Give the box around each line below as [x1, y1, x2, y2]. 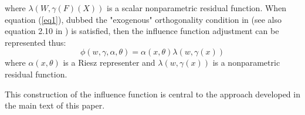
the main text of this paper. [5, 99, 105, 111]
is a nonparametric [212, 56, 280, 69]
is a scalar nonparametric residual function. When [107, 2, 287, 13]
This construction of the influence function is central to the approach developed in [5, 87, 300, 100]
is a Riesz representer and [63, 56, 155, 69]
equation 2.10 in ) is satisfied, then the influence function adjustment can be [5, 25, 279, 37]
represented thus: [5, 36, 66, 48]
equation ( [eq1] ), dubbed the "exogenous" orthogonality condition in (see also [5, 13, 282, 25]
